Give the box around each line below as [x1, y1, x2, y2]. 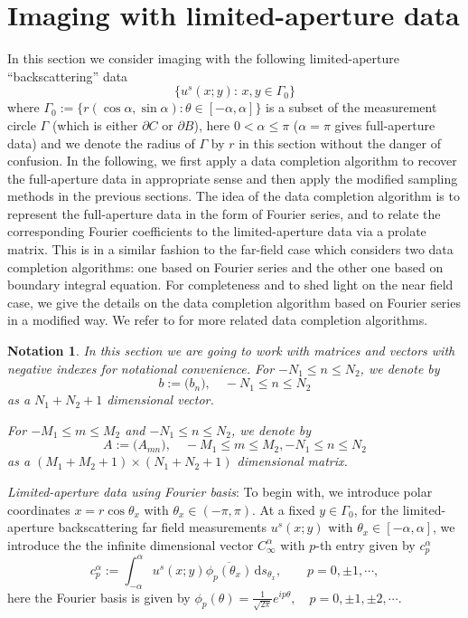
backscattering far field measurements [58, 518, 267, 537]
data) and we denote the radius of [7, 133, 195, 152]
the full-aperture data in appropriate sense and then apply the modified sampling [7, 168, 458, 187]
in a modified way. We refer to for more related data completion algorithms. [7, 310, 428, 329]
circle [7, 115, 36, 134]
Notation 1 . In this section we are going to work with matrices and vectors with [7, 341, 455, 360]
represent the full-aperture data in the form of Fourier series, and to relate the [7, 204, 441, 223]
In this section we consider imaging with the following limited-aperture [7, 49, 399, 68]
